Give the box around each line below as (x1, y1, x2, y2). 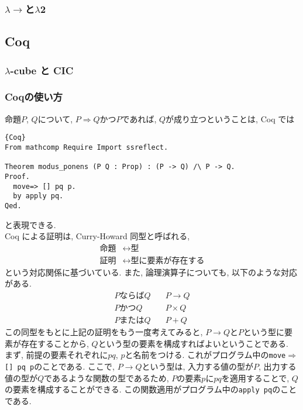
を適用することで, (221, 371, 290, 384)
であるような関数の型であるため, (44, 371, 169, 384)
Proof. (5, 172, 30, 181)
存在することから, (20, 337, 89, 349)
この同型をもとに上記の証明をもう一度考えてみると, (5, 326, 203, 338)
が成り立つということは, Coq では (166, 112, 295, 125)
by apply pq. (13, 192, 64, 201)
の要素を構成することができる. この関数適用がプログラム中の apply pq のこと (5, 383, 297, 395)
